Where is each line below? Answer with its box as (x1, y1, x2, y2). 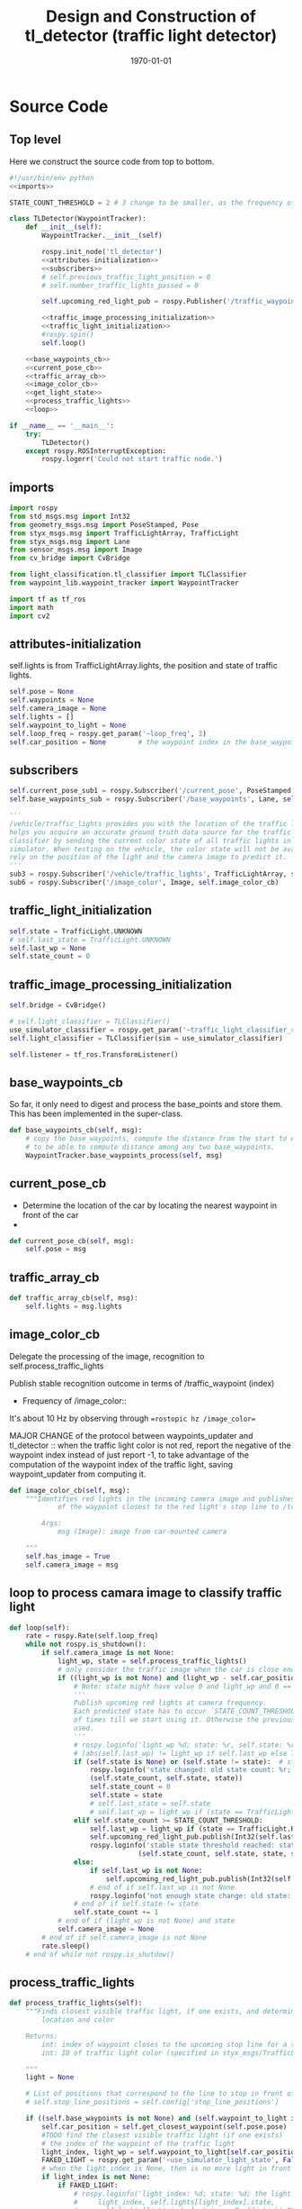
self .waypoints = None (9, 695, 94, 705)
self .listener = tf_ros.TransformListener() (9, 1050, 179, 1059)
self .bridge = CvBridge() (9, 1001, 106, 1010)
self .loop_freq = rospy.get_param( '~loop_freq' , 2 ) (9, 729, 207, 738)
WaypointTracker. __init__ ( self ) (41, 232, 164, 241)
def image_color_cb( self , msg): (9, 1486, 130, 1495)
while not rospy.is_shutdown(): (25, 1640, 147, 1650)
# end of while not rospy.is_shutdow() (25, 1950, 175, 1959)
